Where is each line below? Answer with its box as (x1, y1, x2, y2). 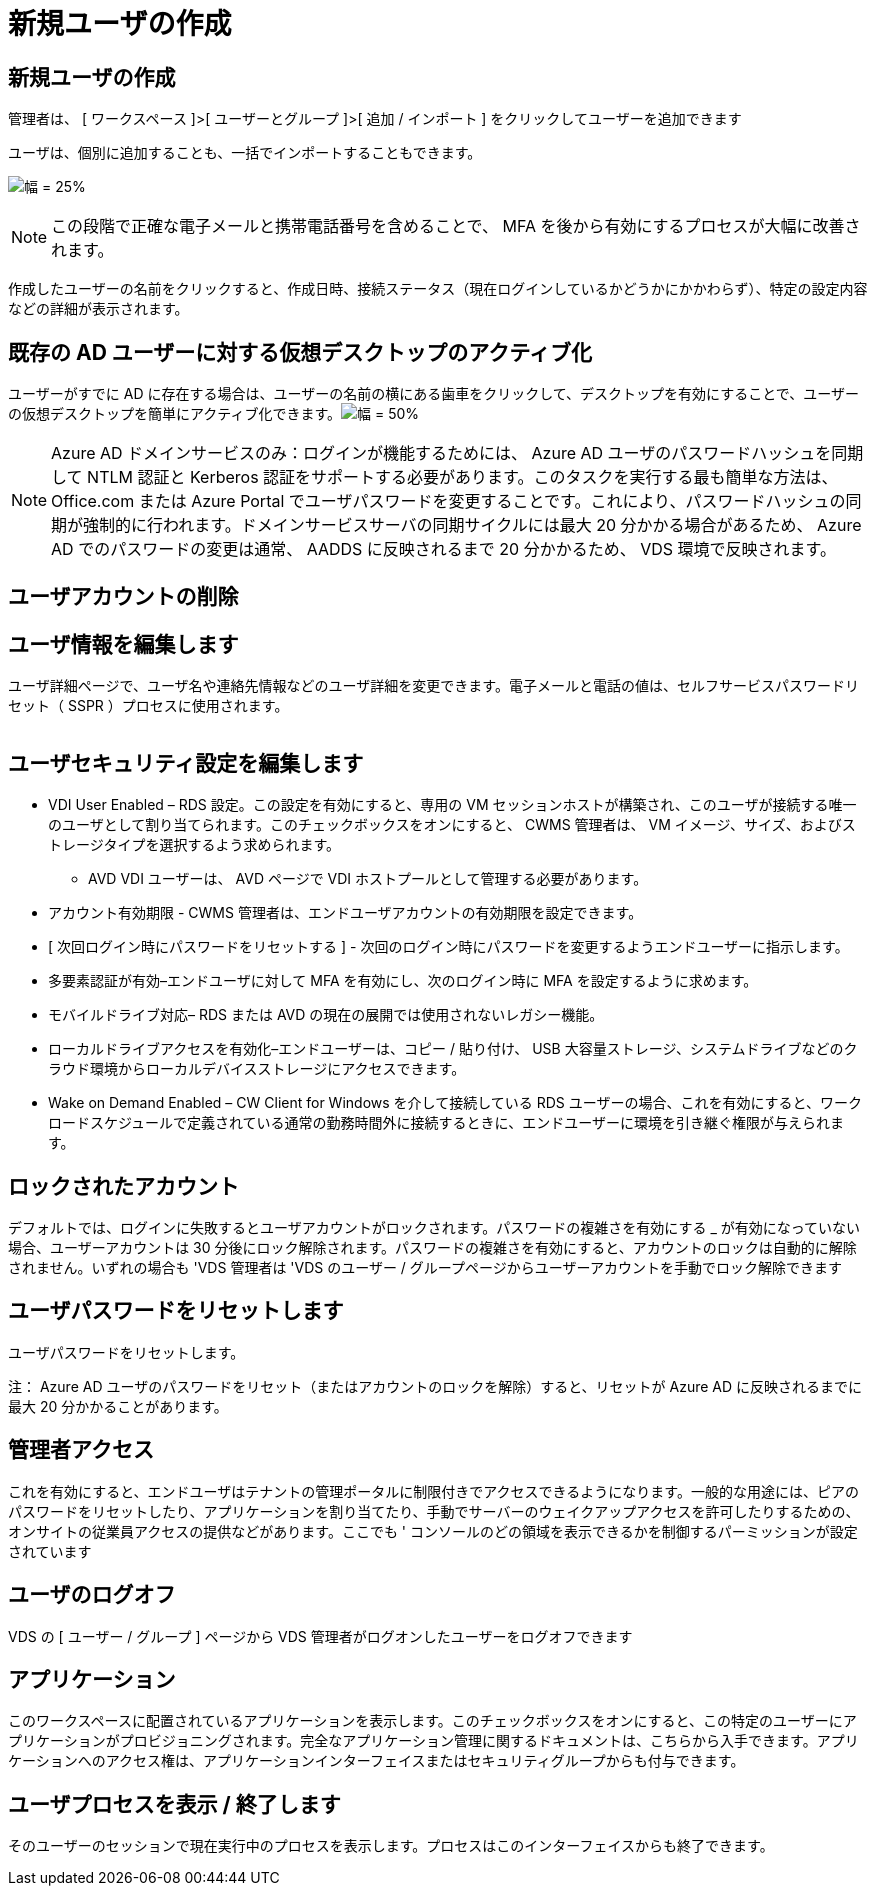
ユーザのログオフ (8, 1582, 176, 1608)
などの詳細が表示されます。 (8, 300, 189, 318)
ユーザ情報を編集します (8, 631, 239, 657)
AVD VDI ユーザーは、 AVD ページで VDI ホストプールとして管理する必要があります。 (88, 870, 648, 888)
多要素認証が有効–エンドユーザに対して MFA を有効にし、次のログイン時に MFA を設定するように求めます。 (48, 972, 758, 990)
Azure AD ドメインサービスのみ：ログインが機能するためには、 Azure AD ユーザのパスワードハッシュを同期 (51, 443, 864, 464)
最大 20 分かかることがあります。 (8, 1397, 228, 1415)
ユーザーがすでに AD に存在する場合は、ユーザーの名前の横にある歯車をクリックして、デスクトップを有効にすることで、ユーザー (8, 385, 859, 403)
